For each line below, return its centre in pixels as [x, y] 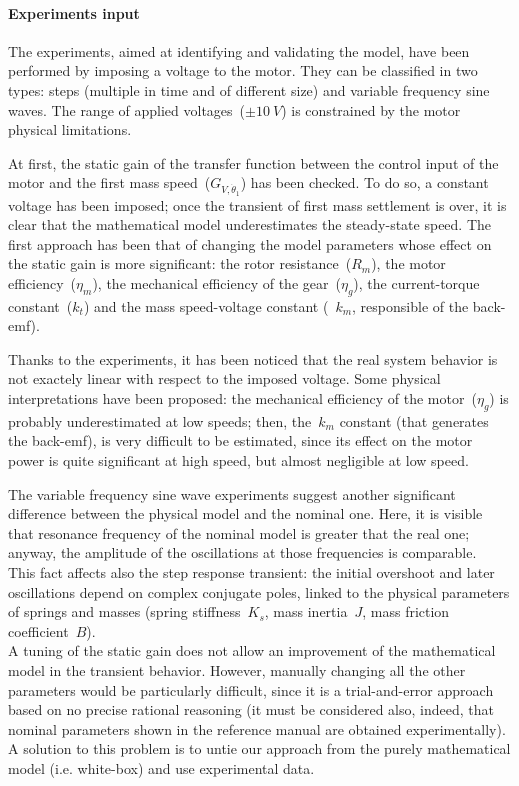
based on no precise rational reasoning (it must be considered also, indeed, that [251, 709]
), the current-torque [416, 282]
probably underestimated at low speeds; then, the [160, 420]
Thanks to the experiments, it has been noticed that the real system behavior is [253, 358]
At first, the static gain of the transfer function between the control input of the [253, 162]
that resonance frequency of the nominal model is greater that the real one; [239, 532]
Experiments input [74, 12]
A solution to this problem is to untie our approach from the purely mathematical [259, 748]
